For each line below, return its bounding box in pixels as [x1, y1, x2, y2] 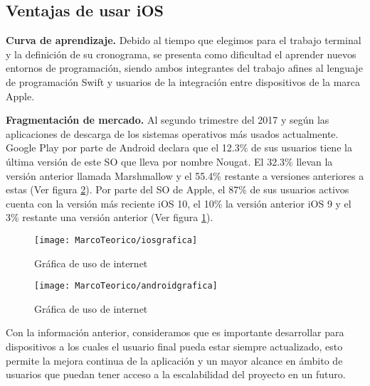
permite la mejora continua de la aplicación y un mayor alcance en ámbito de [6, 353, 343, 368]
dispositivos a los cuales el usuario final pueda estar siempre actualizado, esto [6, 339, 343, 354]
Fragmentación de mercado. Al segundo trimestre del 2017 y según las [6, 112, 329, 127]
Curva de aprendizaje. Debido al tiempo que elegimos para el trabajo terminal [6, 33, 361, 48]
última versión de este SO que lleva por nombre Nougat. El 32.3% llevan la [6, 154, 333, 168]
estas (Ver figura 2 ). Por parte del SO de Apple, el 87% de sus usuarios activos [6, 182, 349, 197]
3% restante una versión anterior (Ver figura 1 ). [6, 210, 213, 225]
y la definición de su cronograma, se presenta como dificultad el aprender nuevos [6, 46, 356, 61]
